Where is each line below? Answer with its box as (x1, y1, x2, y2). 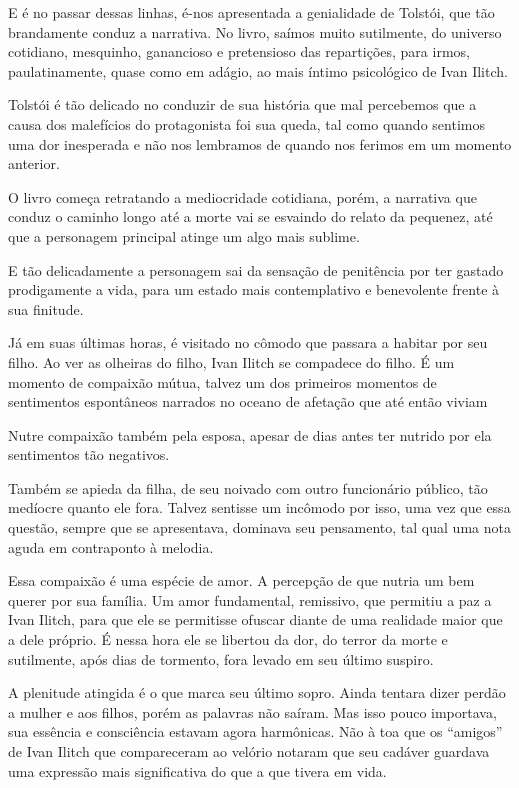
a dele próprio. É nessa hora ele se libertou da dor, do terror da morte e (8, 629, 448, 650)
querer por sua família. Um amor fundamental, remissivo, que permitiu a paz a (8, 589, 492, 610)
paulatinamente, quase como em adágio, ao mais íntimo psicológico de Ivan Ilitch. (8, 60, 508, 81)
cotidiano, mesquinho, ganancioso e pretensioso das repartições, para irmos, (8, 41, 470, 62)
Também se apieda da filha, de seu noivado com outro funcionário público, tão (8, 477, 488, 498)
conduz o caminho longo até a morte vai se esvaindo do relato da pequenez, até (8, 206, 493, 227)
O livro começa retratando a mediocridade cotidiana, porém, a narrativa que (8, 186, 477, 207)
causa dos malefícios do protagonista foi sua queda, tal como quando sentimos (8, 113, 485, 134)
